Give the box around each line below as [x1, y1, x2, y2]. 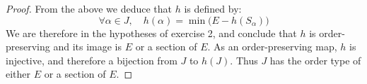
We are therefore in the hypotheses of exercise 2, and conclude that [6, 25, 297, 40]
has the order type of [269, 52, 361, 67]
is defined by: [184, 1, 242, 15]
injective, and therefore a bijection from [6, 52, 177, 67]
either [6, 66, 31, 81]
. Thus [230, 52, 258, 67]
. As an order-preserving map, [207, 39, 337, 54]
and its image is [53, 39, 122, 54]
